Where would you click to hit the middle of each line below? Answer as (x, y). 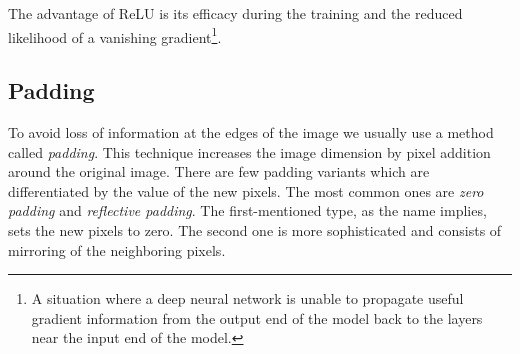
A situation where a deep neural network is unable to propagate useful (247, 298)
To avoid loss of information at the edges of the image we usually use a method (251, 132)
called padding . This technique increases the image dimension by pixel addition (249, 151)
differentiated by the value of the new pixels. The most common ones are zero (246, 190)
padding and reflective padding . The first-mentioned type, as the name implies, (247, 210)
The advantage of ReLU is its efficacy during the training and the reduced (235, 13)
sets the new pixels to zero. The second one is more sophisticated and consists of (255, 230)
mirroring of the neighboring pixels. (117, 249)
